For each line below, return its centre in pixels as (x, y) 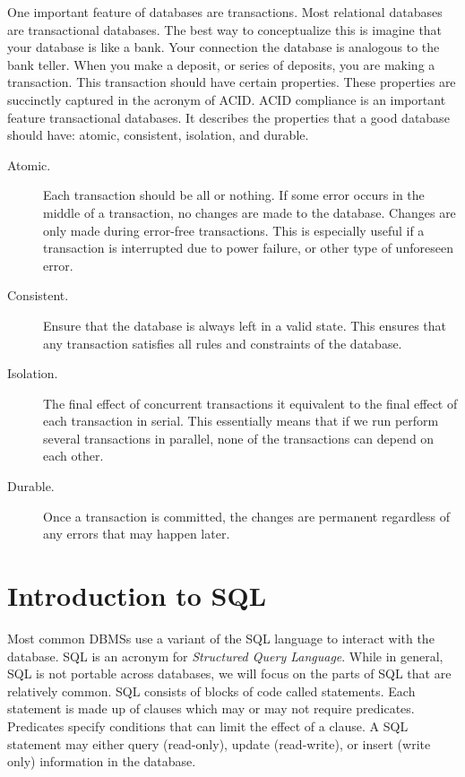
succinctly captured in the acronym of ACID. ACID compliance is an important (227, 99)
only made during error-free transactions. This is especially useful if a (234, 230)
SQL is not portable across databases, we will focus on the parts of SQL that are (229, 673)
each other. (73, 456)
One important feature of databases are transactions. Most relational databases (225, 12)
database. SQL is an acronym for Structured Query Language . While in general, (225, 656)
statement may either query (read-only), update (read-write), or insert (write (219, 743)
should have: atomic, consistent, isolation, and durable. (158, 135)
